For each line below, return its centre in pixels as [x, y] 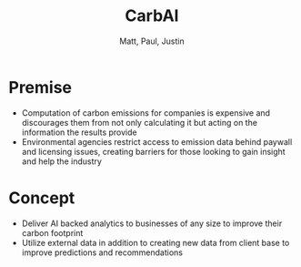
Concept [42, 198]
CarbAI [152, 16]
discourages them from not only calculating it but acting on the [140, 122]
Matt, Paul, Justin [152, 41]
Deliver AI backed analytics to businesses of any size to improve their [152, 223]
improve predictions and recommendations [102, 252]
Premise [40, 87]
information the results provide [79, 132]
